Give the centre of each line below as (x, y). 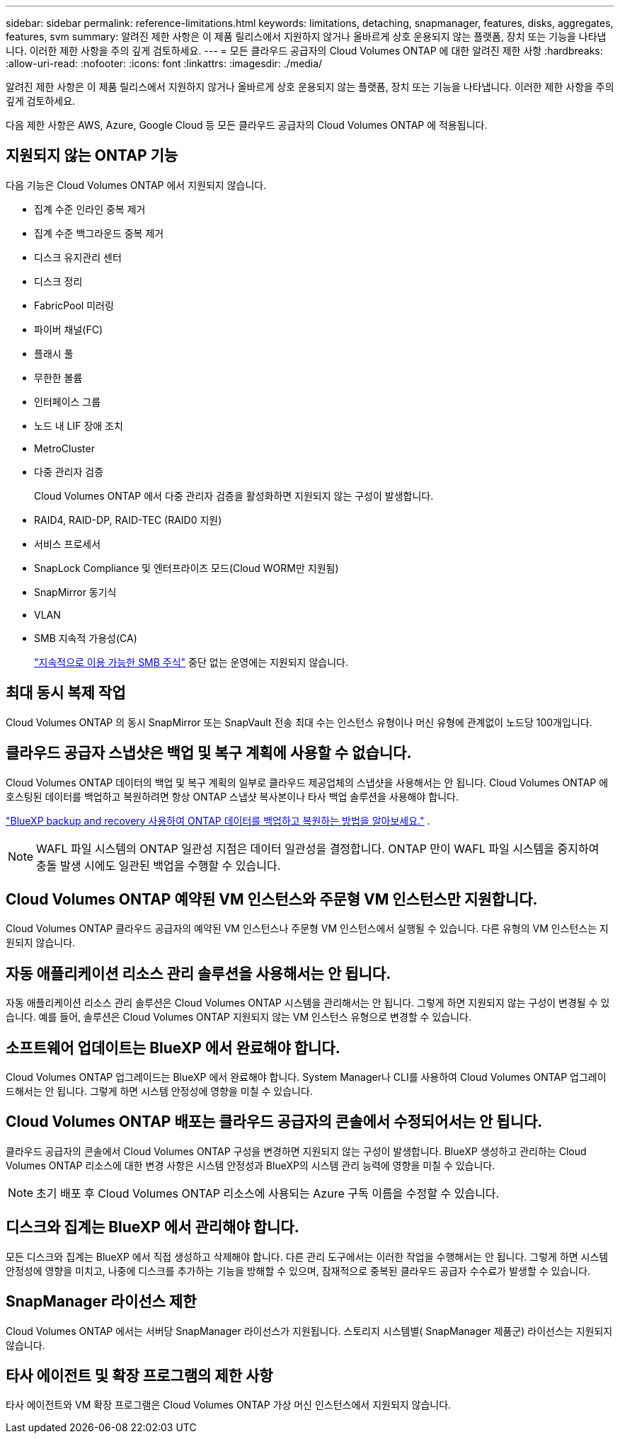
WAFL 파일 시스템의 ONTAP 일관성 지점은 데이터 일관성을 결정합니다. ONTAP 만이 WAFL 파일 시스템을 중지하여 (318, 848)
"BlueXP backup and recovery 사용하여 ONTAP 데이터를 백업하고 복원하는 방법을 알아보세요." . (218, 820)
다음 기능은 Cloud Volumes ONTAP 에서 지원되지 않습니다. (136, 185)
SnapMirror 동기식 (75, 592)
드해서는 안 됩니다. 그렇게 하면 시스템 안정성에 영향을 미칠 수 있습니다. (159, 1091)
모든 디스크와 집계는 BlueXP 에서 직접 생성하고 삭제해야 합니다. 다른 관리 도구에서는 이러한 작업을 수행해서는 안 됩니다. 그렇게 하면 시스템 (307, 1256)
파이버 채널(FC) (69, 329)
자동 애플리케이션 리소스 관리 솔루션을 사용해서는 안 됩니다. (199, 973)
